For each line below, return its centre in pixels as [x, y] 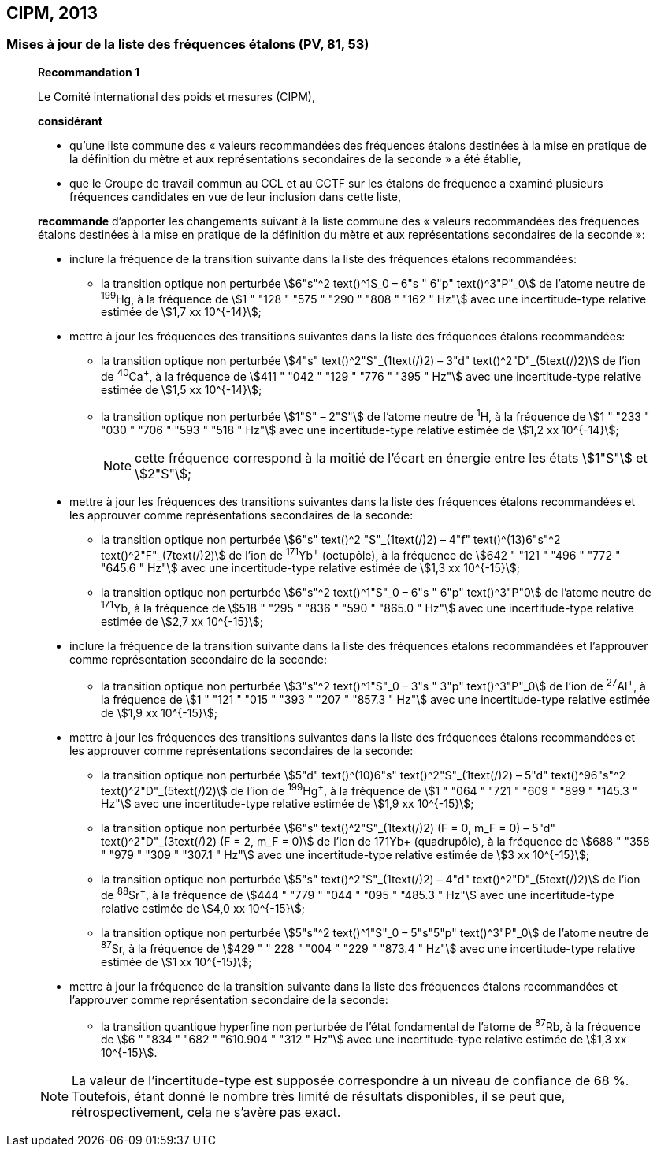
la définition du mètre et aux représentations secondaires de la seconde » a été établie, [295, 158]
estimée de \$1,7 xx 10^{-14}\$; [181, 312]
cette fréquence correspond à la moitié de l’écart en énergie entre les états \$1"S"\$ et [391, 457]
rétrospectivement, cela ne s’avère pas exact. [206, 1112]
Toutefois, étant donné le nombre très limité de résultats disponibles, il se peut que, [319, 1097]
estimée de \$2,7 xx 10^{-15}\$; [182, 622]
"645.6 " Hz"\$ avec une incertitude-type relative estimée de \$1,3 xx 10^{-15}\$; [311, 568]
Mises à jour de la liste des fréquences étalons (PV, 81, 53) [188, 45]
